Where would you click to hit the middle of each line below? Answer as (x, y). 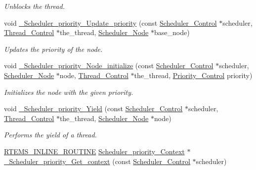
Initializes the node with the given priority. (69, 92)
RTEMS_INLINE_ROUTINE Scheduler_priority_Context (94, 151)
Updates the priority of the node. (53, 49)
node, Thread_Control (94, 75)
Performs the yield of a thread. (50, 135)
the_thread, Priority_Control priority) (193, 75)
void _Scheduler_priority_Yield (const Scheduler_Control (93, 108)
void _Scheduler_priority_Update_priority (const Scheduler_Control (110, 22)
